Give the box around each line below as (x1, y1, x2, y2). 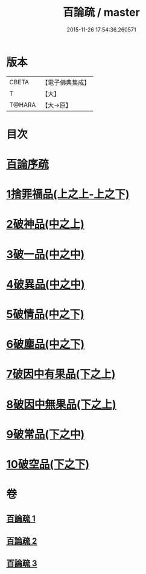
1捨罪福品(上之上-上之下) (6, 187, 130, 201)
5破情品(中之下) (6, 307, 84, 321)
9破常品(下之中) (6, 427, 85, 441)
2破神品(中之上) (6, 218, 84, 231)
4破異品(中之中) (6, 277, 86, 291)
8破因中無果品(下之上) (6, 398, 116, 411)
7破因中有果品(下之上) (6, 367, 116, 381)
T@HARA (9, 101, 36, 109)
